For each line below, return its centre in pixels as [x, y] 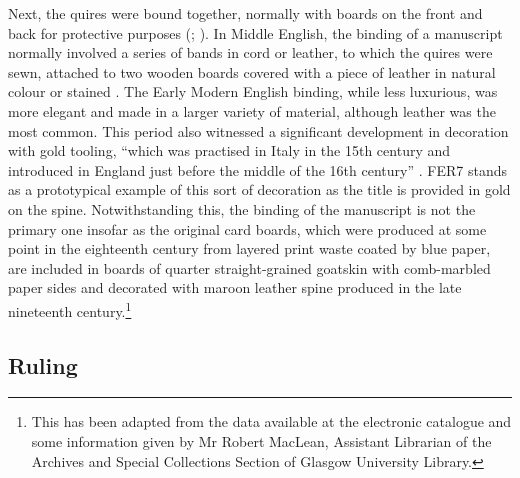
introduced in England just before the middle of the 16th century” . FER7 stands [257, 169]
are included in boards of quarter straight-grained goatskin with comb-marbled [249, 267]
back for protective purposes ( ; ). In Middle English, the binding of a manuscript [255, 32]
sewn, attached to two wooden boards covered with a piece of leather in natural [252, 71]
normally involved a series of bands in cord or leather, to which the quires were [250, 52]
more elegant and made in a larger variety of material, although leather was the [252, 110]
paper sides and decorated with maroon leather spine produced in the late [235, 287]
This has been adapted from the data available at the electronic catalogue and [271, 421]
